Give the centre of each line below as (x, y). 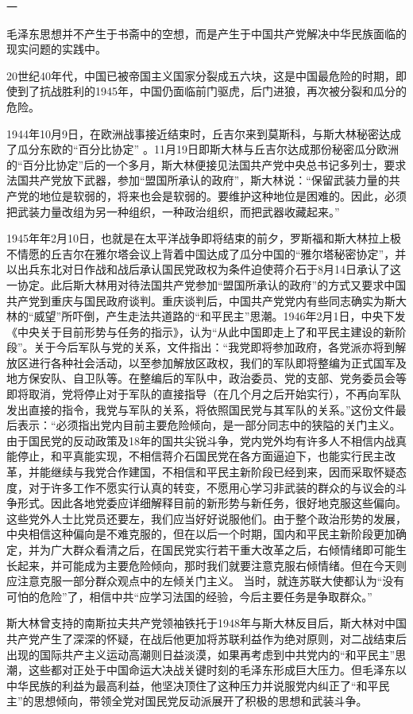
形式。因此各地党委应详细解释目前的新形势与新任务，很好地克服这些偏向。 (212, 503)
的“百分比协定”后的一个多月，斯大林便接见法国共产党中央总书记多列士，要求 (206, 164)
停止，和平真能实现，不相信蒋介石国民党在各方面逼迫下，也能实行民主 (201, 456)
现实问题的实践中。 (56, 49)
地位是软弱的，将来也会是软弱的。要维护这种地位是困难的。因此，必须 (223, 195)
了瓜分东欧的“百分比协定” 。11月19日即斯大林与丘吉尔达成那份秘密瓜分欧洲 (203, 149)
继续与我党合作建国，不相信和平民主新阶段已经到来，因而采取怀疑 (223, 472)
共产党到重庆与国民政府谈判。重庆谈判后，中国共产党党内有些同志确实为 (195, 300)
